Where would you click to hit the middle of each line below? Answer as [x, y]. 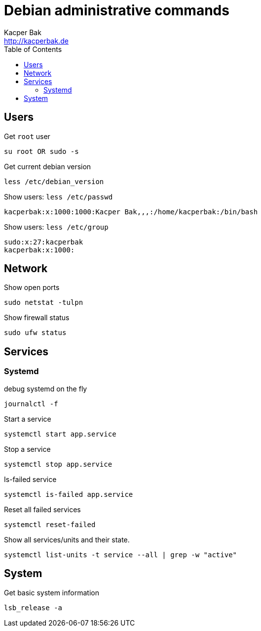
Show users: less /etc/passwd [58, 196]
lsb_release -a [33, 607]
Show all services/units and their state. [67, 539]
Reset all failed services [42, 509]
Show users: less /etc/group [56, 227]
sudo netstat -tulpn [44, 303]
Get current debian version [48, 166]
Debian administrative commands [117, 10]
